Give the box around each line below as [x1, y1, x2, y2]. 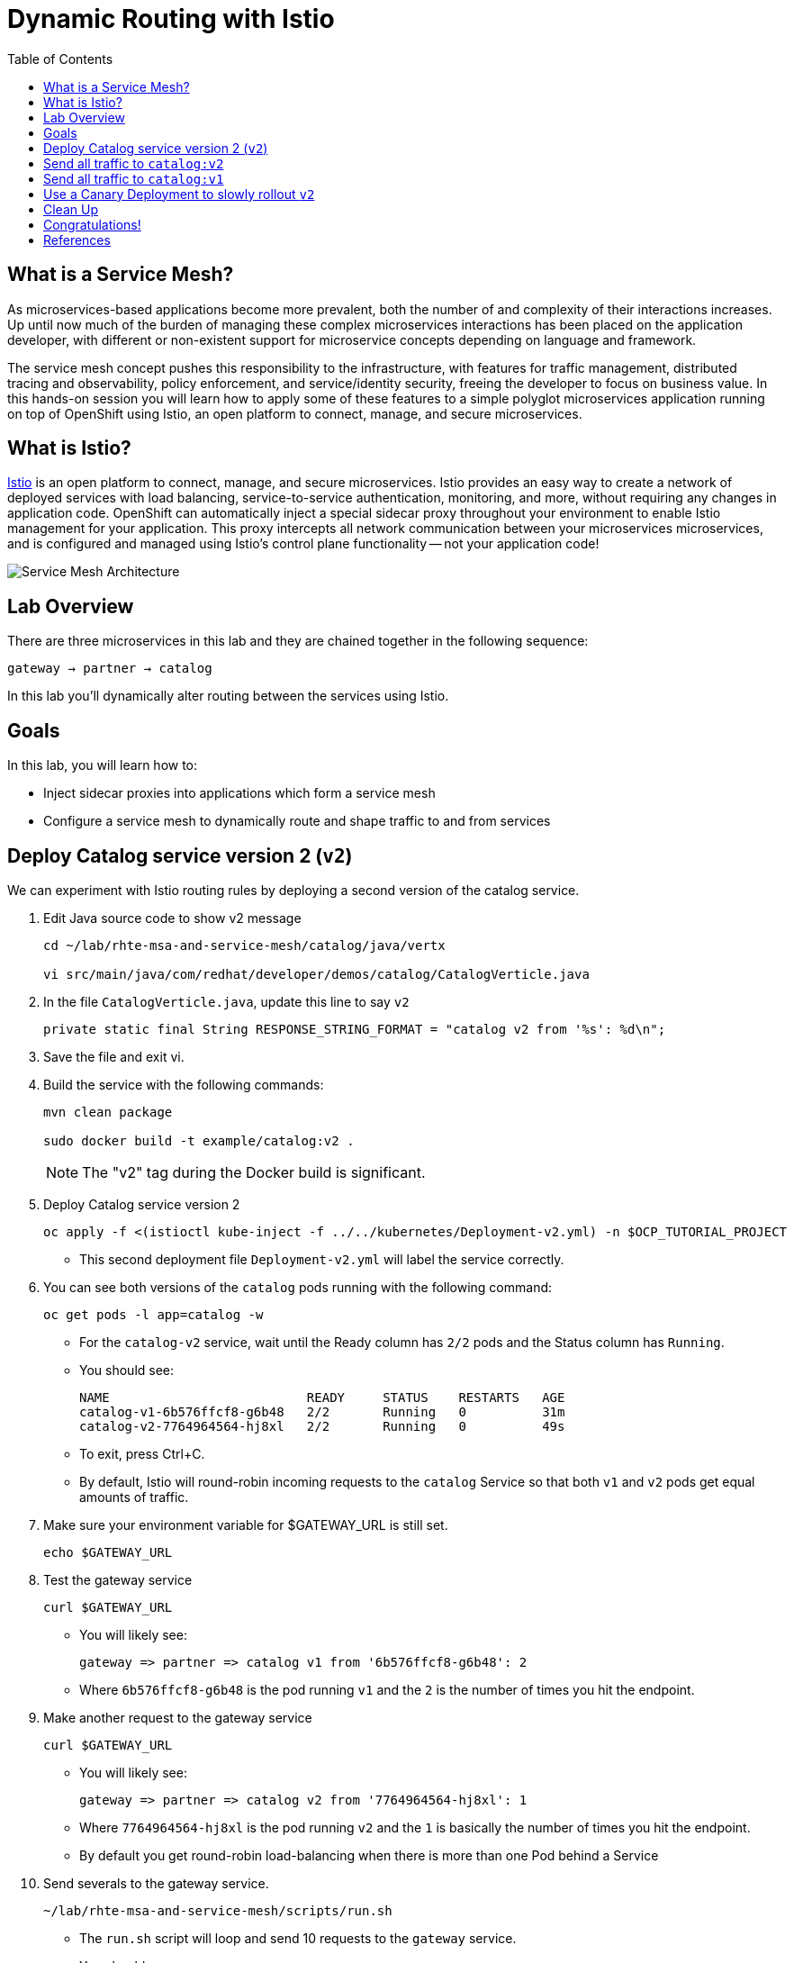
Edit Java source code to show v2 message [43, 909, 302, 926]
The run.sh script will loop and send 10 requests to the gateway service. [79, 1930, 517, 1946]
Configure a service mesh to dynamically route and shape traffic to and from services [43, 813, 551, 829]
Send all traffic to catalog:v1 [43, 170, 224, 186]
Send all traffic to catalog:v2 [43, 155, 224, 171]
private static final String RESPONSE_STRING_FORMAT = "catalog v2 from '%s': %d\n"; [43, 1021, 666, 1036]
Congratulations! [43, 216, 141, 232]
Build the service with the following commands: [43, 1076, 324, 1092]
